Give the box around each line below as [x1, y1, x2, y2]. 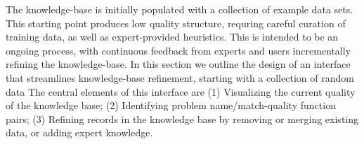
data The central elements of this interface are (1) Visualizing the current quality [6, 84, 356, 99]
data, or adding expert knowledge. [6, 125, 153, 140]
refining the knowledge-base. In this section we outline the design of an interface [6, 57, 351, 71]
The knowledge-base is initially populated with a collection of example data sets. [6, 2, 353, 16]
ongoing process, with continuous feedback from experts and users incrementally [6, 43, 351, 57]
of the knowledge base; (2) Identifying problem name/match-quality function [6, 98, 336, 113]
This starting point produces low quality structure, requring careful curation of [6, 15, 346, 30]
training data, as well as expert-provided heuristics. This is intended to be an [6, 29, 339, 44]
